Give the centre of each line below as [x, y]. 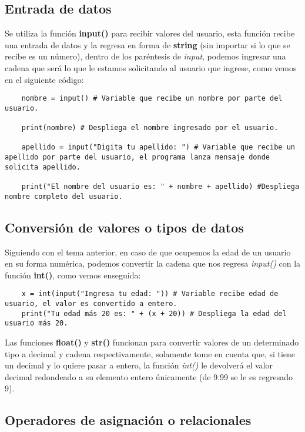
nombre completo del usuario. [64, 196]
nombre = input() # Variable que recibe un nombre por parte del [152, 99]
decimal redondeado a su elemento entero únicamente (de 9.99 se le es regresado [149, 376]
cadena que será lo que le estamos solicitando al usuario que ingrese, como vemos [151, 67]
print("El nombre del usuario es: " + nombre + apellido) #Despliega [160, 187]
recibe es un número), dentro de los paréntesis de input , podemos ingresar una [145, 56]
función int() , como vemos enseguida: [73, 275]
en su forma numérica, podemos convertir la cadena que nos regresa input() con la [153, 263]
